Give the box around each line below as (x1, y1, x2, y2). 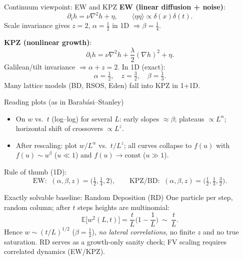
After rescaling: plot (15, 139, 77, 150)
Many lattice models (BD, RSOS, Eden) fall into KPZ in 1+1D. (4, 79, 200, 90)
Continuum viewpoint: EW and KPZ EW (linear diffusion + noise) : (4, 1, 225, 11)
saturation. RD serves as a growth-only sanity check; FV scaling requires (4, 236, 227, 246)
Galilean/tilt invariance (4, 61, 75, 71)
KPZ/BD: (129, 177, 160, 185)
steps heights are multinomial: (77, 201, 169, 212)
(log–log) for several (51, 113, 112, 123)
